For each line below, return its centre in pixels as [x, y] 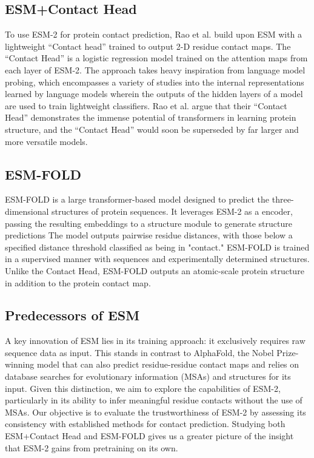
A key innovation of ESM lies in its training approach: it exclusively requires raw [155, 341]
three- [283, 199]
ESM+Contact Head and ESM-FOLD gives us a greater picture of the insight [149, 436]
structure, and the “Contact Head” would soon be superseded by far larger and [152, 129]
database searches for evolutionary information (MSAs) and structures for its [148, 376]
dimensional [27, 211]
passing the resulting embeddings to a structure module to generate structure [149, 223]
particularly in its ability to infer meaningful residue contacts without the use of [154, 400]
